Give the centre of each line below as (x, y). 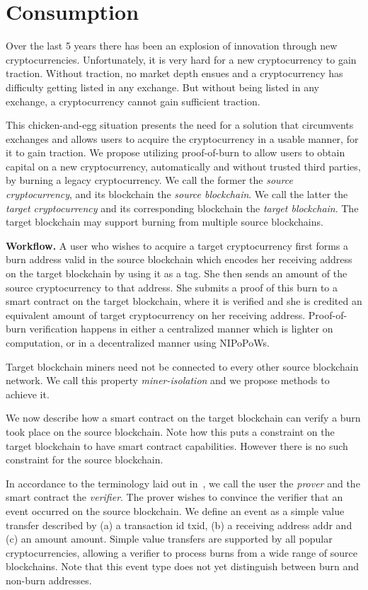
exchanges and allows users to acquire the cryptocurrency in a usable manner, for (182, 138)
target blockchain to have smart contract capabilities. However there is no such (177, 445)
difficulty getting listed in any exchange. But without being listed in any (162, 87)
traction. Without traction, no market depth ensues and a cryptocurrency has (174, 73)
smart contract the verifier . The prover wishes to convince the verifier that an (174, 497)
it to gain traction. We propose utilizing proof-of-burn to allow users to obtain (176, 152)
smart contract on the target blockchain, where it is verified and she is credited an (184, 301)
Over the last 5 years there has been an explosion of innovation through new (172, 46)
